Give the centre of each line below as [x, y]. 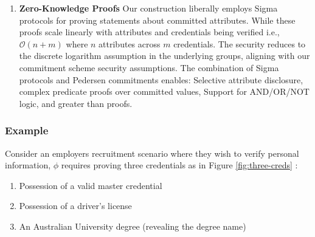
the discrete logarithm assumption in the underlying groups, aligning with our [164, 56]
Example [27, 130]
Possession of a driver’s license [75, 206]
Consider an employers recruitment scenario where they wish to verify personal [152, 153]
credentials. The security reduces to [240, 43]
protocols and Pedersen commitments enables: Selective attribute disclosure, [161, 79]
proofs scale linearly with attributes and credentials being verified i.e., [149, 32]
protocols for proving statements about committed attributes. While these [157, 20]
